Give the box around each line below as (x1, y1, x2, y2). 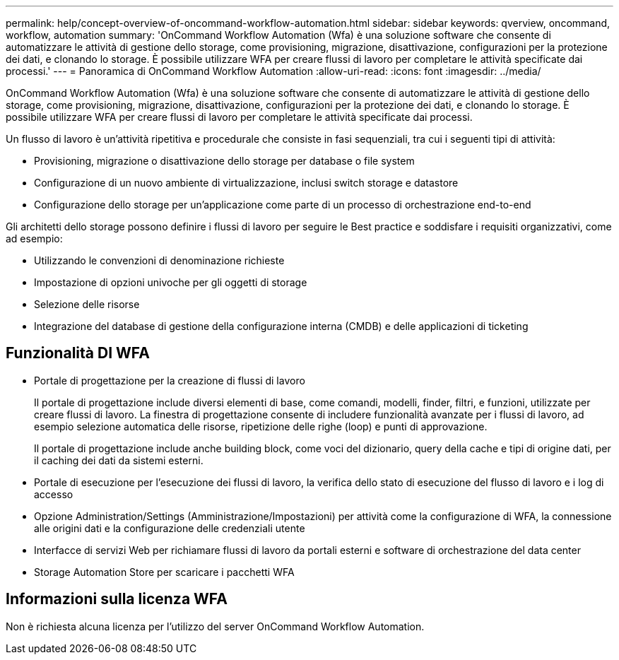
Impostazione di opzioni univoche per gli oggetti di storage (34, 276, 307, 288)
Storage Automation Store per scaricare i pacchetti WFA (34, 565, 295, 578)
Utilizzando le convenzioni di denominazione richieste (34, 254, 285, 266)
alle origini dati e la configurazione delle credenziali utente (34, 521, 305, 534)
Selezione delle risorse (34, 298, 140, 310)
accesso (34, 488, 73, 500)
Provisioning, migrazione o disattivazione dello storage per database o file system (34, 155, 415, 167)
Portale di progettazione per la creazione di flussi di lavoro (34, 374, 305, 387)
